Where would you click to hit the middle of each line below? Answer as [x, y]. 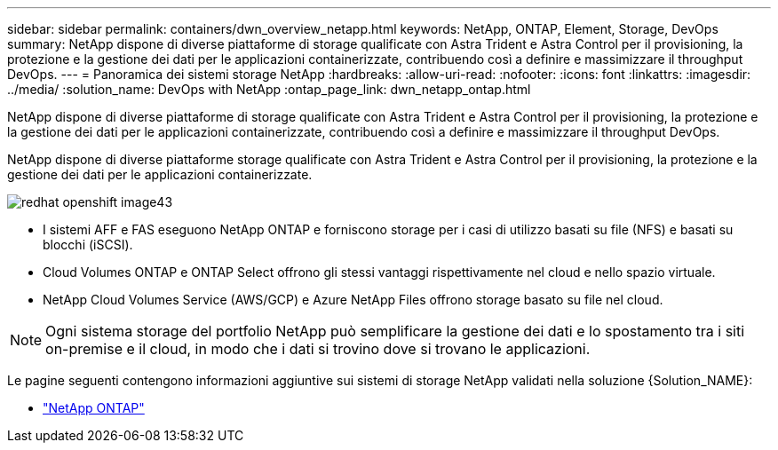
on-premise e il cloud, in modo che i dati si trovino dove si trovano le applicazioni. [318, 349]
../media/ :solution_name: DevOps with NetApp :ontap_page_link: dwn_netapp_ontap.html [269, 89]
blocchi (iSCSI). [88, 245]
